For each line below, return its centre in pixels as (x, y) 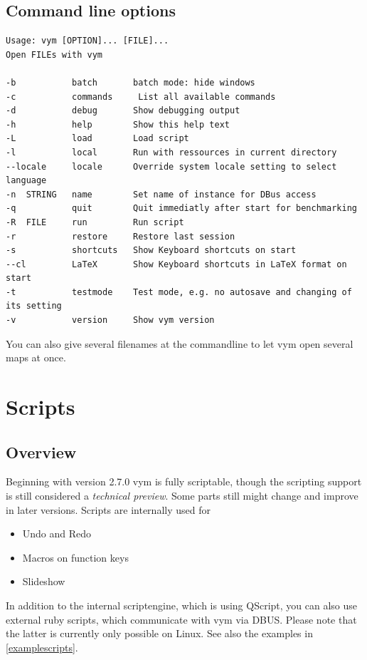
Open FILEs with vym (54, 55)
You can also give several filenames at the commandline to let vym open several (180, 343)
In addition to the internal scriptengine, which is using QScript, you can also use (182, 605)
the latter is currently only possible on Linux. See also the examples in (159, 633)
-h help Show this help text (118, 124)
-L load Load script (97, 139)
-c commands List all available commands (141, 97)
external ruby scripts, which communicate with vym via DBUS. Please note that (181, 619)
